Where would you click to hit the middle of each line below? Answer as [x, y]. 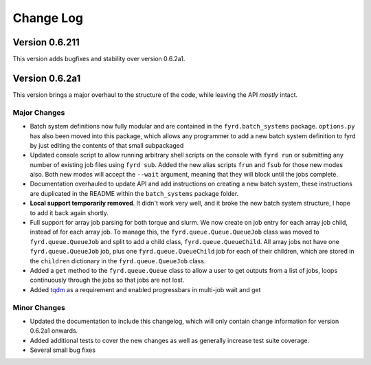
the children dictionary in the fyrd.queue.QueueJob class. [118, 261]
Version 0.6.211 [46, 42]
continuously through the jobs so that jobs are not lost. [107, 280]
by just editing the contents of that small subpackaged [107, 145]
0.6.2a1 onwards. [54, 331]
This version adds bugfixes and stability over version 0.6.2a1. [99, 59]
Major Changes [39, 112]
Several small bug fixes [63, 350]
